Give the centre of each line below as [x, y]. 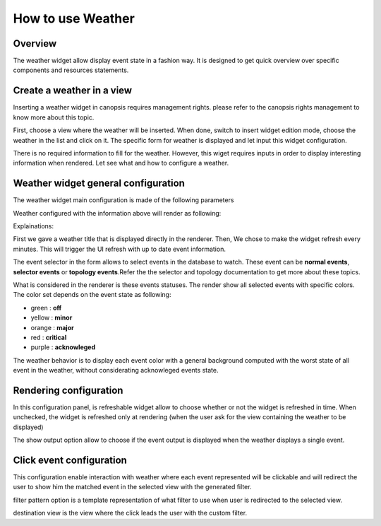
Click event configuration [70, 460]
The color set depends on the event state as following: [92, 295]
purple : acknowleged [63, 347]
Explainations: [34, 226]
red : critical [49, 337]
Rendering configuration [68, 390]
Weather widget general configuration [99, 183]
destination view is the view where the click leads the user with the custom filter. [130, 513]
